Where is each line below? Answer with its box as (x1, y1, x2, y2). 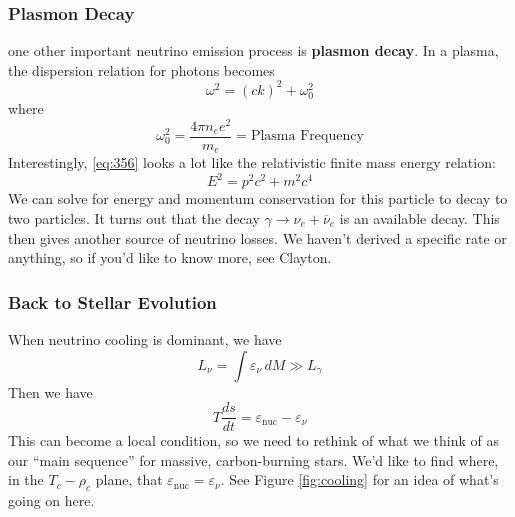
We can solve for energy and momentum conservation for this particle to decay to (8, 188, 508, 209)
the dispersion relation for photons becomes (8, 59, 275, 80)
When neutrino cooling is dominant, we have (8, 328, 282, 349)
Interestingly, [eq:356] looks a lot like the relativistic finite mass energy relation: (8, 152, 496, 173)
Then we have (8, 381, 93, 402)
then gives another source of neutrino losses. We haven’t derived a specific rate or (8, 227, 507, 248)
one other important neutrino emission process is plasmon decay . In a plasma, (8, 40, 499, 61)
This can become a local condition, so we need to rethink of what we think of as (8, 430, 500, 451)
